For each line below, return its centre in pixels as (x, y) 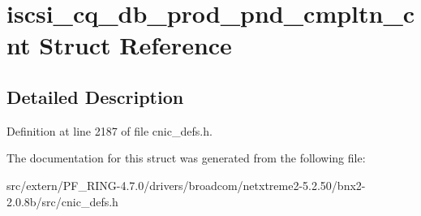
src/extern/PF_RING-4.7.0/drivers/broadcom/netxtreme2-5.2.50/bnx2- (186, 185)
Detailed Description (95, 96)
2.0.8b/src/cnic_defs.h (62, 201)
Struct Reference (135, 45)
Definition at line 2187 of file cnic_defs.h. (110, 130)
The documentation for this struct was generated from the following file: (186, 158)
